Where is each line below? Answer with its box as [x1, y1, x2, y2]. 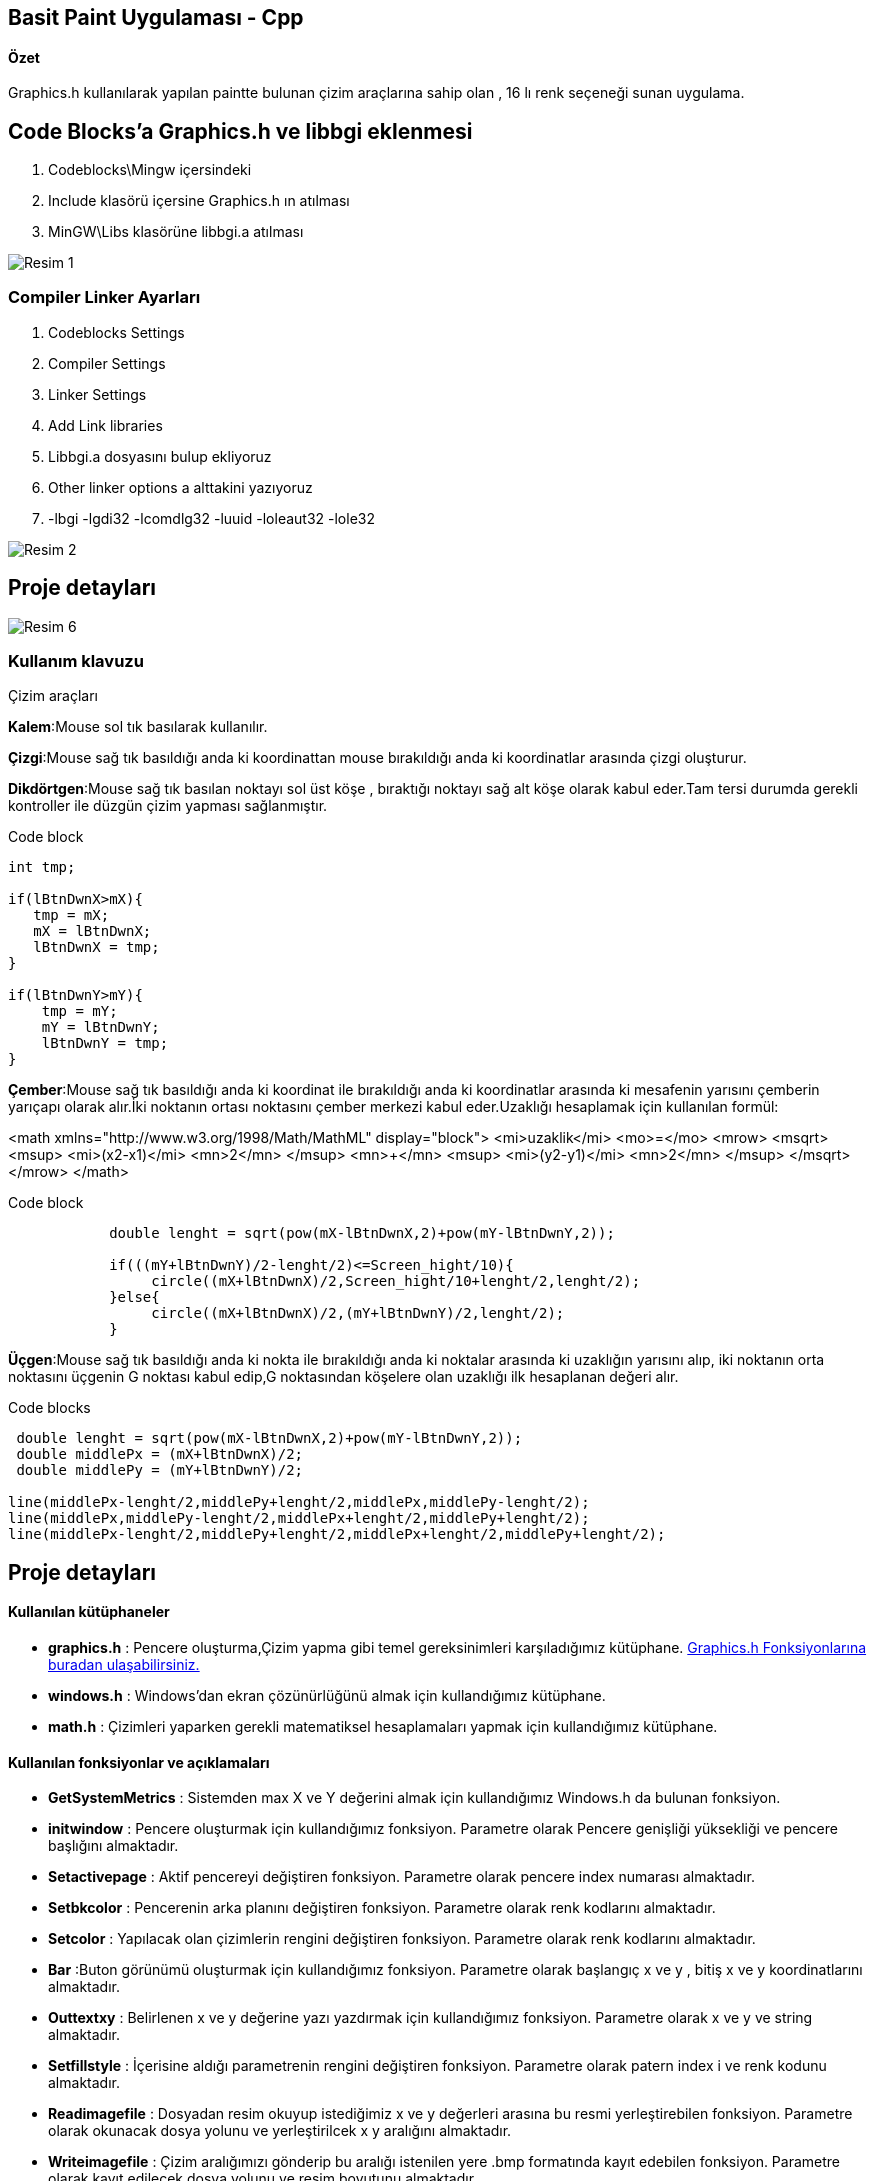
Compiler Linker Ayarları [8, 287, 201, 308]
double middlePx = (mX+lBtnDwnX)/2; [16, 1446, 304, 1463]
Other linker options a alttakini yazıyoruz [48, 478, 313, 496]
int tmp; [8, 859, 76, 876]
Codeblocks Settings [48, 323, 185, 341]
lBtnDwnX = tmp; [33, 939, 160, 956]
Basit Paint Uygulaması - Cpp [8, 5, 304, 30]
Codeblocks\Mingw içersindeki [48, 161, 252, 179]
